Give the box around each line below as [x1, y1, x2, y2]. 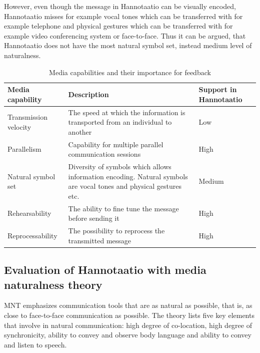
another [68, 126, 92, 137]
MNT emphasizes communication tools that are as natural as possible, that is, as [4, 300, 252, 310]
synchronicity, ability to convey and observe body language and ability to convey [4, 329, 251, 340]
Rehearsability [7, 208, 51, 218]
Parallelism [7, 144, 41, 154]
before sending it [68, 213, 119, 223]
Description [68, 89, 109, 99]
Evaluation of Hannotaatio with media [4, 262, 206, 277]
